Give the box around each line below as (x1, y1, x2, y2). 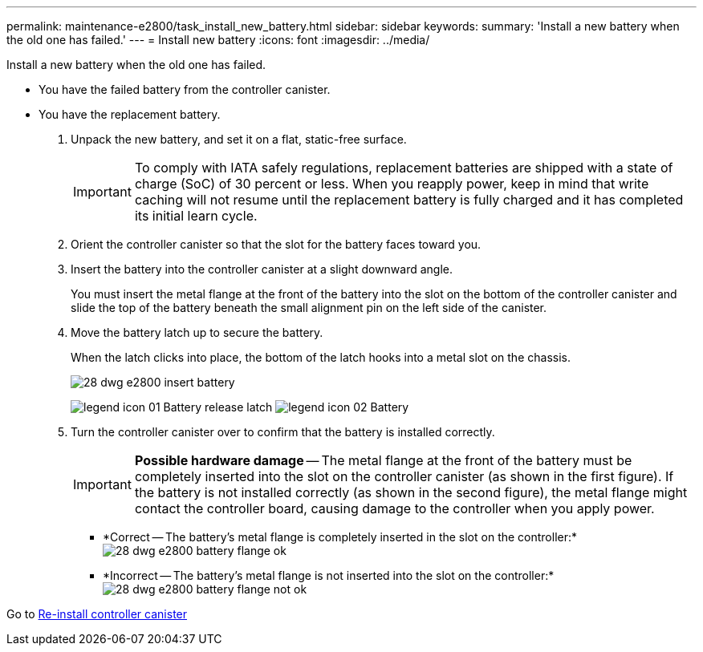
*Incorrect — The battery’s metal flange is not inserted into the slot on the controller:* (103, 569, 555, 582)
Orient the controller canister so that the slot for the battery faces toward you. (71, 237, 482, 251)
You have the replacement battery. (39, 107, 221, 121)
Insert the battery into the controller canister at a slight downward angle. (71, 262, 453, 276)
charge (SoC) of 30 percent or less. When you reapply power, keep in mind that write (134, 176, 649, 192)
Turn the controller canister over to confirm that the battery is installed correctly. (71, 425, 495, 439)
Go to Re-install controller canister (6, 607, 188, 621)
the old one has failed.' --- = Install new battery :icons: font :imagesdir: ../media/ (6, 33, 430, 47)
